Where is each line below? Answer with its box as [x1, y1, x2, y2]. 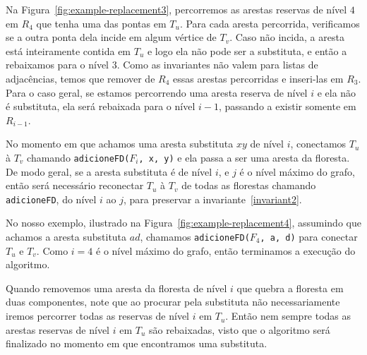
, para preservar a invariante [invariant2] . [124, 191, 302, 206]
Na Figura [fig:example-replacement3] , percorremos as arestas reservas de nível [6, 2, 347, 16]
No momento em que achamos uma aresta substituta [6, 136, 234, 151]
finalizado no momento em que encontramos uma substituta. [6, 336, 267, 351]
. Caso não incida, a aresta [229, 30, 344, 44]
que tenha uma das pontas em [36, 16, 167, 30]
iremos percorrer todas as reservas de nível [6, 308, 190, 323]
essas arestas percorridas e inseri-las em [173, 71, 344, 85]
